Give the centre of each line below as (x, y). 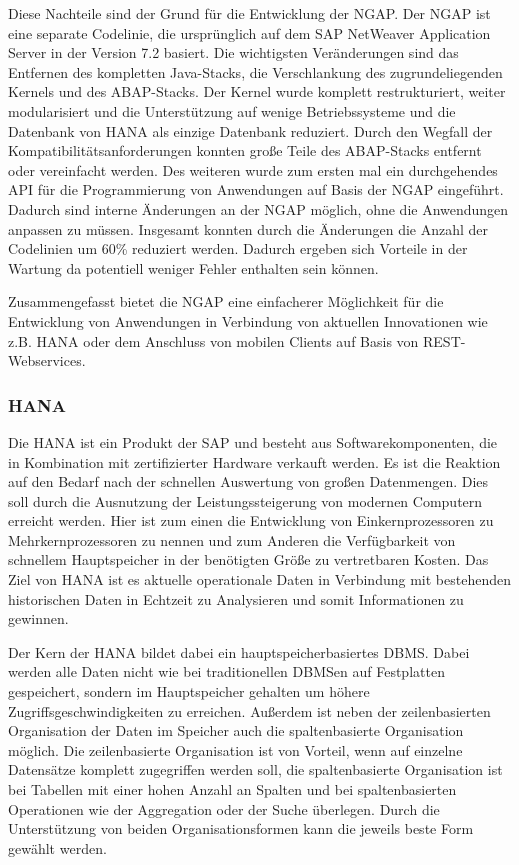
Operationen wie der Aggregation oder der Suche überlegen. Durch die (224, 808)
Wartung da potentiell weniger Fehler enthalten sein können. (193, 267)
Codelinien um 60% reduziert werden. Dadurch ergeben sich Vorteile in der (238, 248)
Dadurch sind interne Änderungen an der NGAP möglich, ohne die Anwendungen (258, 208)
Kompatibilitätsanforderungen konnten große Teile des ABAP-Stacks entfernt (245, 150)
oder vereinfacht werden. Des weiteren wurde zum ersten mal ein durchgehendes (253, 169)
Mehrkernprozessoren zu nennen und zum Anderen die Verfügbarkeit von (232, 539)
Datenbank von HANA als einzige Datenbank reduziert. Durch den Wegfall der (250, 130)
